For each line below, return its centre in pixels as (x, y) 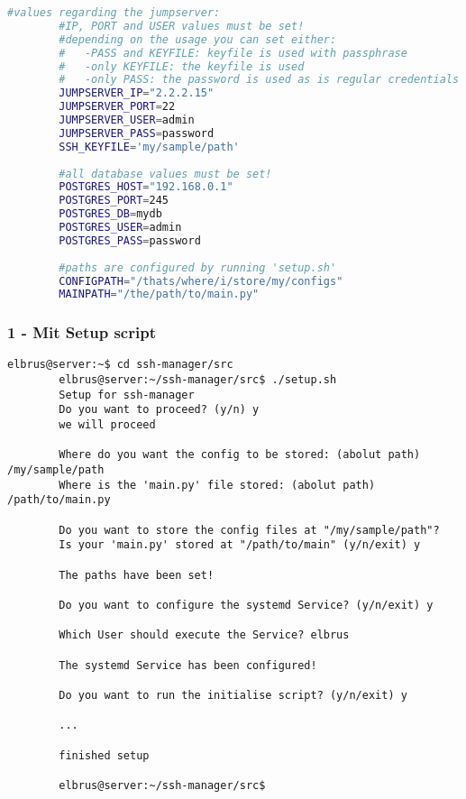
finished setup (104, 755)
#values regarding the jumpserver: (114, 13)
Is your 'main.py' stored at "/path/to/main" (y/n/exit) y (240, 545)
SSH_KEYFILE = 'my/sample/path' (149, 147)
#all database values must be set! (165, 174)
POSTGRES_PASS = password (130, 240)
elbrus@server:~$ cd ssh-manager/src (120, 365)
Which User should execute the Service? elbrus (204, 635)
